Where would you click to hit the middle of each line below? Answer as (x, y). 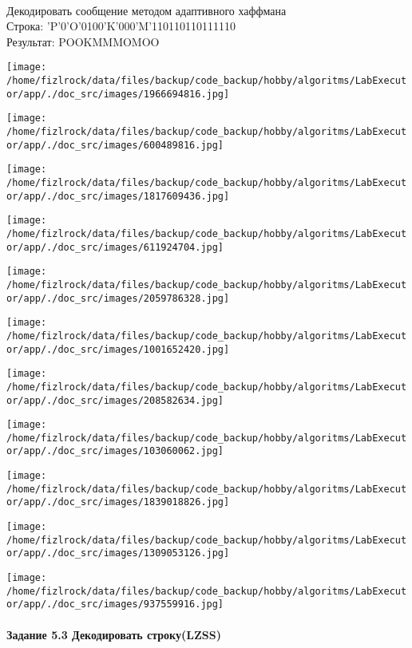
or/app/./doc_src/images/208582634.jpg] (115, 400)
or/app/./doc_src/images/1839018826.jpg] (118, 502)
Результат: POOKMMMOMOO (83, 41)
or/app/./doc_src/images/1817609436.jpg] (118, 196)
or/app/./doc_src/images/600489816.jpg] (115, 145)
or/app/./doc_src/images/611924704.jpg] (115, 247)
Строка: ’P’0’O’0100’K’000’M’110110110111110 (121, 26)
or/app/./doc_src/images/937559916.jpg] (115, 605)
